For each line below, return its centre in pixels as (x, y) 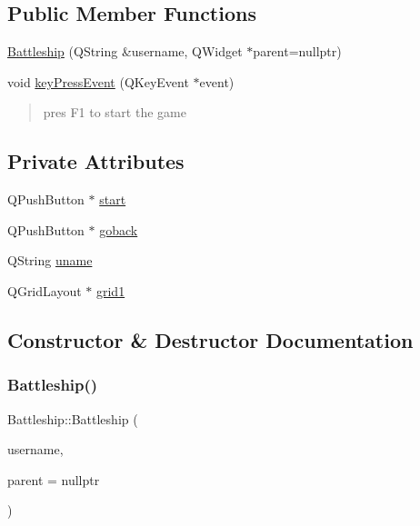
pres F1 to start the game (115, 112)
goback (119, 229)
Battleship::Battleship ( (73, 418)
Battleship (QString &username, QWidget (125, 51)
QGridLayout (45, 290)
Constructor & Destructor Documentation (210, 339)
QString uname (50, 260)
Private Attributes (96, 161)
